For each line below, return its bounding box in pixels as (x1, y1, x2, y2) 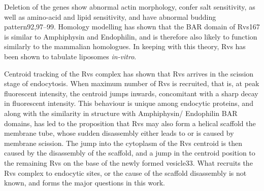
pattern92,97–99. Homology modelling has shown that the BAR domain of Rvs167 (4, 21, 260, 32)
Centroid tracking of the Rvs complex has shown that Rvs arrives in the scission (4, 68, 254, 79)
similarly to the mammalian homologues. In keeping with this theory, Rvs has (4, 41, 246, 52)
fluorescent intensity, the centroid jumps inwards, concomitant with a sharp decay (4, 88, 258, 98)
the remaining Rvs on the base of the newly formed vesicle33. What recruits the (4, 157, 253, 168)
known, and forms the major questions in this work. (4, 177, 166, 188)
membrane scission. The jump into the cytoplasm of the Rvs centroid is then (4, 137, 242, 148)
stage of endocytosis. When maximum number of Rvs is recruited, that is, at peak (4, 78, 259, 89)
